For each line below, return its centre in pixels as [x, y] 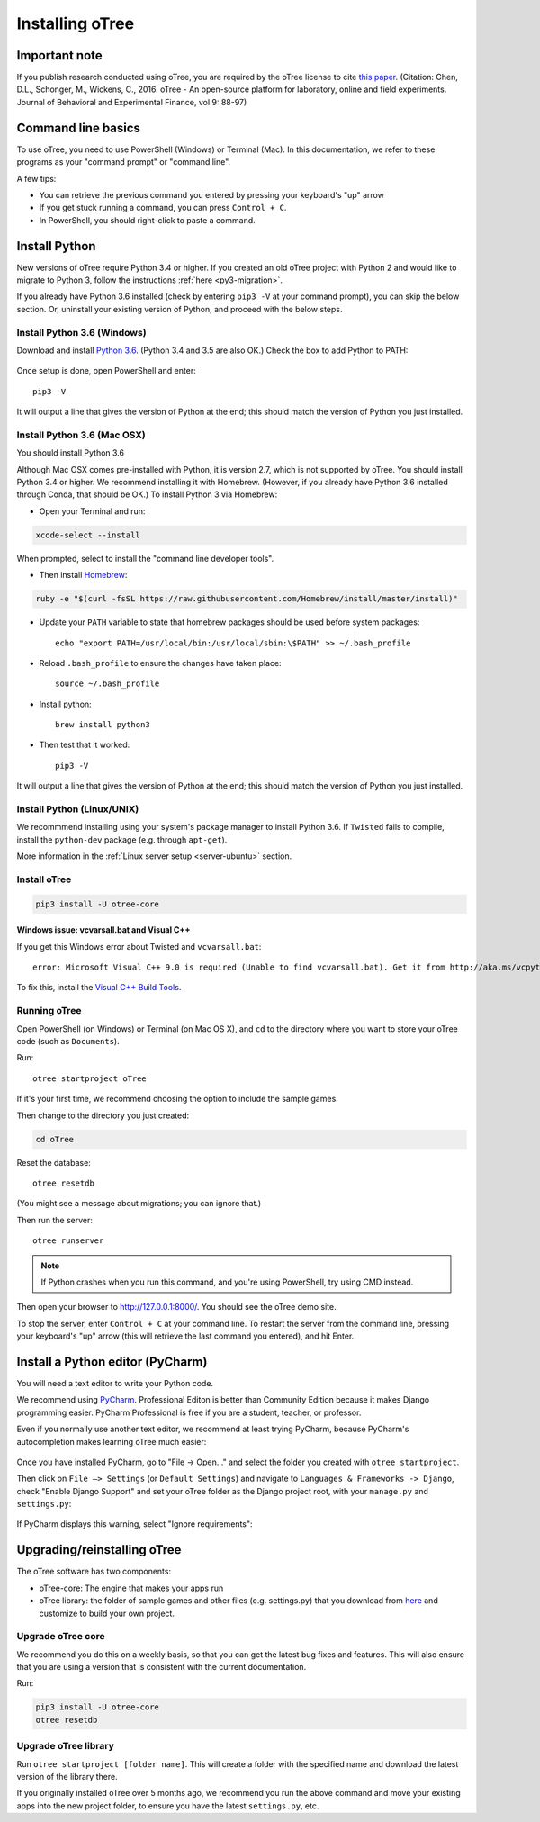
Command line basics [79, 127]
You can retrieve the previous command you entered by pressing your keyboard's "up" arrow [211, 194]
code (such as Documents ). [68, 1042]
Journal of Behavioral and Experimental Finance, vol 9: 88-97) [132, 102]
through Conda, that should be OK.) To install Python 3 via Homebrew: [147, 494]
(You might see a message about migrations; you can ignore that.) [139, 1204]
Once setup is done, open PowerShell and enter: [107, 371]
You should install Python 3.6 [71, 453]
